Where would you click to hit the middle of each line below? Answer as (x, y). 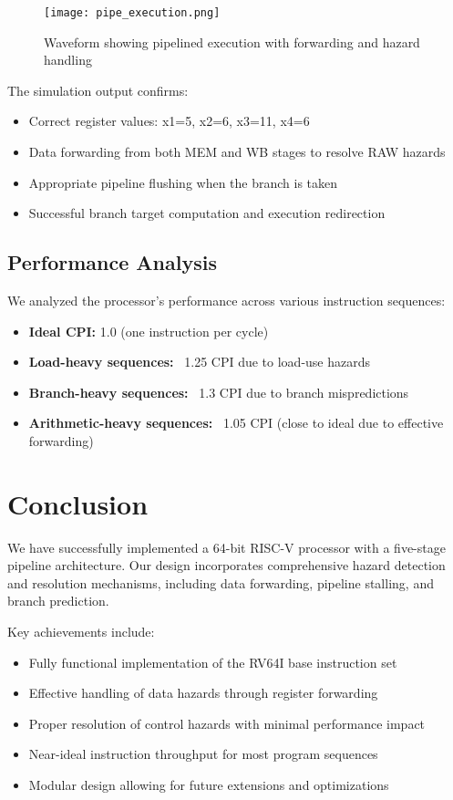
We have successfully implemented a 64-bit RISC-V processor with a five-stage (226, 547)
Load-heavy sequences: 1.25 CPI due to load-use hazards (200, 362)
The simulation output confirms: (98, 90)
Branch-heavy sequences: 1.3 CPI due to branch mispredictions (219, 392)
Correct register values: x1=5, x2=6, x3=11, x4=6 (169, 121)
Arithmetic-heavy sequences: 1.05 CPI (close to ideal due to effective (236, 423)
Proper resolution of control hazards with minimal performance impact (227, 723)
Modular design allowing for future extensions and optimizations (209, 785)
